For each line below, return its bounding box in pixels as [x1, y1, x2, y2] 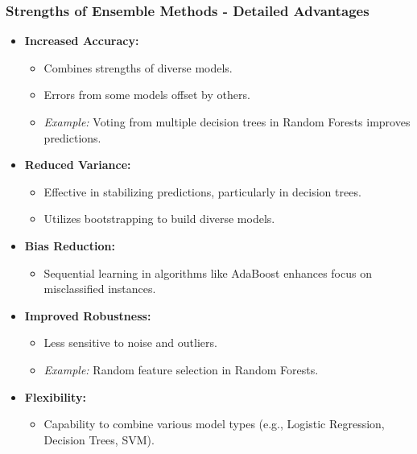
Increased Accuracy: [24, 32, 139, 49]
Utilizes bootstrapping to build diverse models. [43, 210, 275, 227]
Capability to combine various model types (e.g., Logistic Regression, [43, 415, 385, 432]
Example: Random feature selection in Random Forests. [43, 361, 319, 378]
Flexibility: [24, 388, 86, 405]
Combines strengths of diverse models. [43, 59, 233, 76]
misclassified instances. [43, 280, 156, 297]
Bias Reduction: [24, 237, 115, 254]
